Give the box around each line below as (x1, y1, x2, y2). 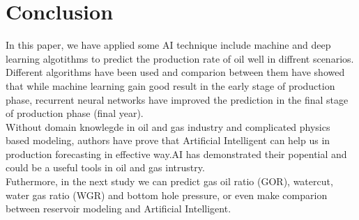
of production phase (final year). (6, 106, 144, 120)
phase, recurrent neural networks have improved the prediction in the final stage (6, 92, 349, 107)
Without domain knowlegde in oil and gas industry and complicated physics (6, 119, 330, 134)
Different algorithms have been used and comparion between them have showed (6, 65, 345, 79)
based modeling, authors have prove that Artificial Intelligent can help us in (6, 133, 330, 148)
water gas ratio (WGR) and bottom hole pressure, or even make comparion (6, 187, 328, 202)
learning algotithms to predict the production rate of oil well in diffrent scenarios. (6, 51, 354, 65)
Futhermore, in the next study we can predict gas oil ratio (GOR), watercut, (6, 174, 333, 189)
